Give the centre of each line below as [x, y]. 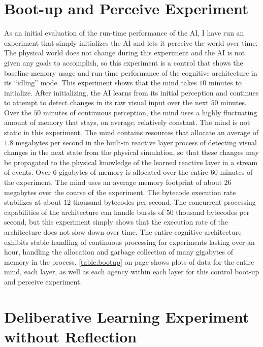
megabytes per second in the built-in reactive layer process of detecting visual [136, 142]
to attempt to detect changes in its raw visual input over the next [106, 102]
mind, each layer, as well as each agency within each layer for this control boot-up [132, 272]
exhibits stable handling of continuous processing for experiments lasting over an [129, 242]
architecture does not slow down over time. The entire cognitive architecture [123, 232]
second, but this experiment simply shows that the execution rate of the [116, 222]
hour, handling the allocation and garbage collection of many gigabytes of [119, 252]
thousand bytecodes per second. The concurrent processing [164, 202]
